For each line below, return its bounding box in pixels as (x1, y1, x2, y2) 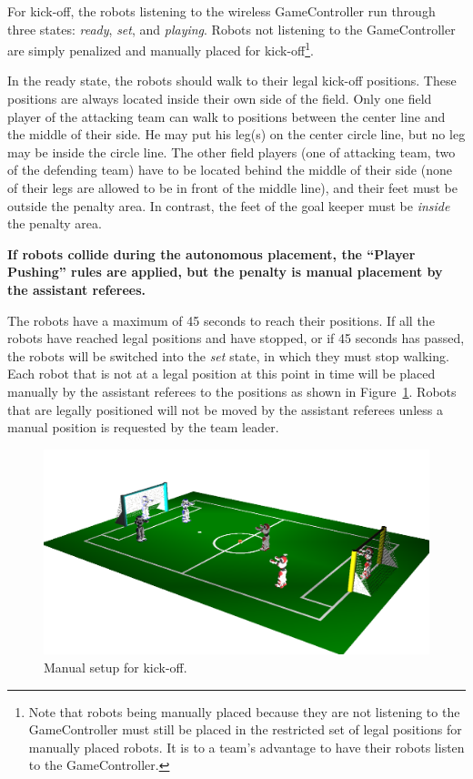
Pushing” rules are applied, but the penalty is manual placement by (7, 262, 443, 281)
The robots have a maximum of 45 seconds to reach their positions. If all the (7, 310, 435, 329)
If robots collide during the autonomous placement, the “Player (7, 244, 416, 263)
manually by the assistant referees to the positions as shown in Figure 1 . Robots (7, 381, 457, 400)
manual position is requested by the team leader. (7, 418, 279, 437)
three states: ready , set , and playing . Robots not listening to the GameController (7, 19, 456, 38)
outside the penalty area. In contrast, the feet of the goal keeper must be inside (7, 196, 450, 215)
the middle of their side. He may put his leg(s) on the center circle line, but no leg (7, 125, 466, 144)
